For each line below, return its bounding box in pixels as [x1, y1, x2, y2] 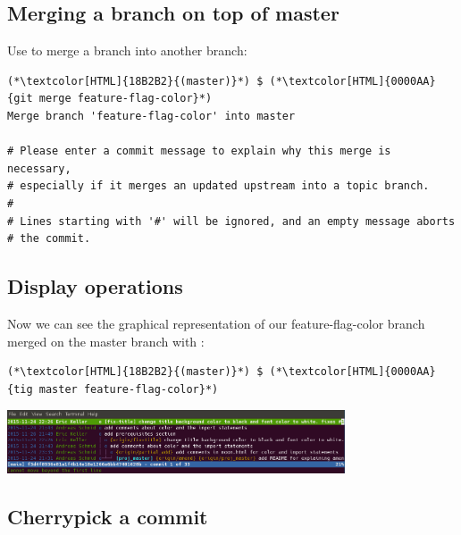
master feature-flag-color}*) [38, 382, 219, 396]
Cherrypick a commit [7, 502, 208, 530]
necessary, [7, 162, 71, 175]
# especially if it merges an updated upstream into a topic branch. [7, 180, 430, 193]
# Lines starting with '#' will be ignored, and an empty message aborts [7, 214, 456, 228]
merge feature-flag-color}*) [38, 92, 213, 105]
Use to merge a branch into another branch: [7, 41, 247, 60]
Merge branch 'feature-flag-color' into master [7, 109, 296, 122]
